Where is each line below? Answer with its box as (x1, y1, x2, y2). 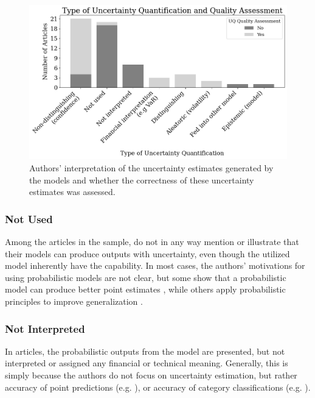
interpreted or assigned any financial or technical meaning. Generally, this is (5, 357, 288, 369)
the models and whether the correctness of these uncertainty (29, 173, 254, 186)
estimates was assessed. (29, 185, 116, 198)
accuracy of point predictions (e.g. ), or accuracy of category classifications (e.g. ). (5, 380, 311, 393)
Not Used (5, 211, 53, 226)
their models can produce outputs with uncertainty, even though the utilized (5, 247, 290, 260)
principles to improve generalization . (5, 295, 143, 307)
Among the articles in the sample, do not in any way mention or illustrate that (5, 235, 299, 248)
